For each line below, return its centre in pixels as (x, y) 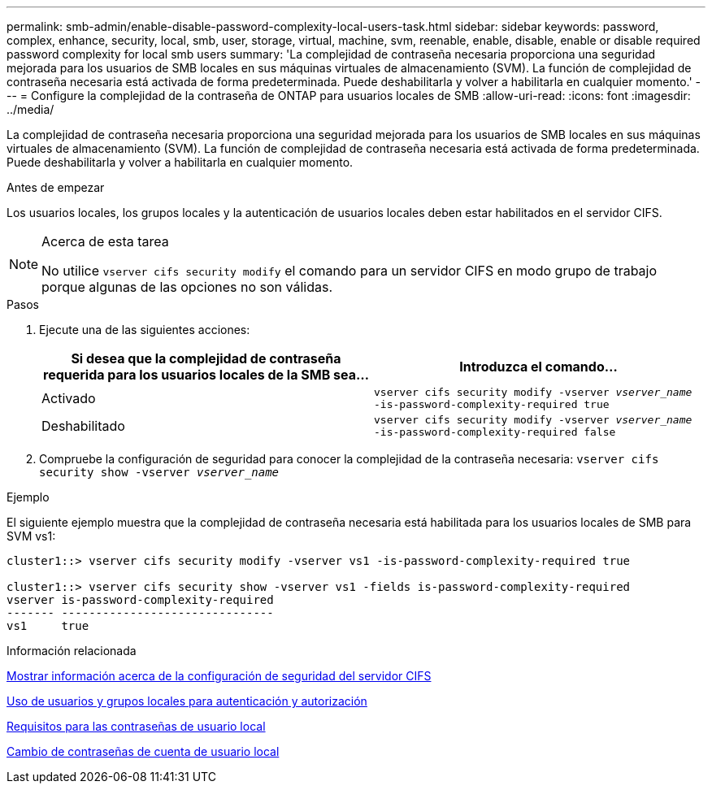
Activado (69, 398)
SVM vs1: (31, 536)
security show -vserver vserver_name (159, 472)
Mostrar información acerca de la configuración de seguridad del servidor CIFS (219, 676)
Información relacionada (72, 651)
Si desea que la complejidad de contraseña (206, 358)
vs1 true (48, 626)
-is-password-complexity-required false (495, 432)
